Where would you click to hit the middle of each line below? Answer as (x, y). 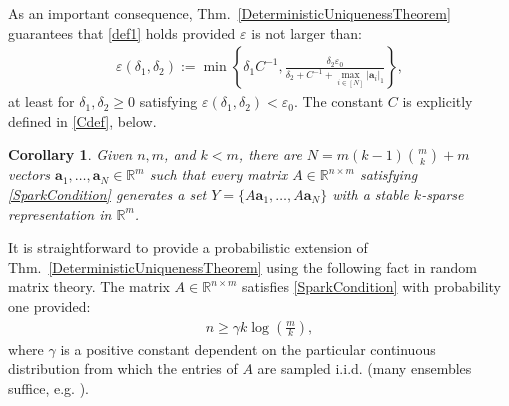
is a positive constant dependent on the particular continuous (248, 348)
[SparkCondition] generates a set (107, 194)
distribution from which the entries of (123, 368)
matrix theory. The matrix (89, 286)
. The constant (338, 101)
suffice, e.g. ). (48, 387)
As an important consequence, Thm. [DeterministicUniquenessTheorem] (229, 13)
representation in (60, 213)
